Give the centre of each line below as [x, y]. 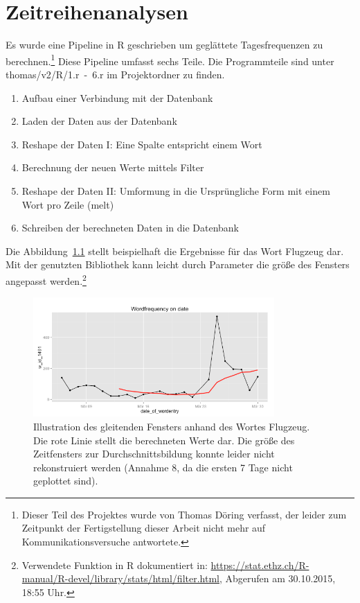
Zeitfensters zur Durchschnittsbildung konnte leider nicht [154, 454]
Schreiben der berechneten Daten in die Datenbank [130, 228]
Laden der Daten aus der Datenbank [99, 121]
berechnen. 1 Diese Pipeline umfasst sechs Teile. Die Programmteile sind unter [170, 60]
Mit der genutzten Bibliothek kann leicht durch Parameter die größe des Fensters [178, 264]
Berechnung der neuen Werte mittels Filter [113, 167]
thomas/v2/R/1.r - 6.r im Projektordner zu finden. [115, 74]
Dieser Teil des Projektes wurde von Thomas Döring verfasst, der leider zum [184, 514]
